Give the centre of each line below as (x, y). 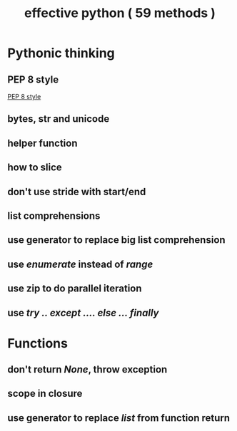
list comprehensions (54, 215)
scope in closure (45, 394)
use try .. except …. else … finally (83, 312)
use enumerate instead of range (80, 264)
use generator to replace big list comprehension (117, 240)
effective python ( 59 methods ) (120, 13)
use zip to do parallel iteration (75, 289)
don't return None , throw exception (87, 369)
